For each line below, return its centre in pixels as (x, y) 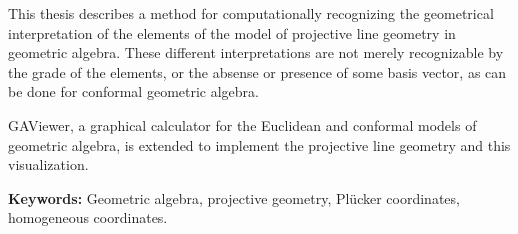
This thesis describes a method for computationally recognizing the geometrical (251, 13)
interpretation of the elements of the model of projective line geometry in (232, 32)
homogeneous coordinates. (88, 217)
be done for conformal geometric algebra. (133, 91)
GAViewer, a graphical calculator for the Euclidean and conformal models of (242, 124)
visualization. (48, 164)
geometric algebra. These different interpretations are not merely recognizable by (256, 52)
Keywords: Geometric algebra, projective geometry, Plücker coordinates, (234, 197)
